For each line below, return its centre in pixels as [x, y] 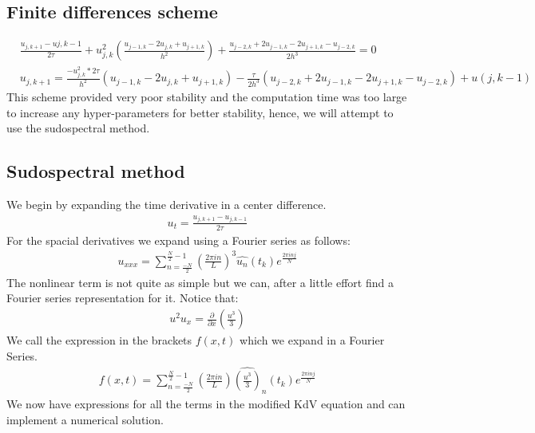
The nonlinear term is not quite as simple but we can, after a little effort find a [200, 282]
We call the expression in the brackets [99, 340]
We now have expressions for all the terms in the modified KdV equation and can [206, 404]
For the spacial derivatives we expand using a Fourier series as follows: [178, 240]
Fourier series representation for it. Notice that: [123, 298]
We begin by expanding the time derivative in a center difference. [166, 205]
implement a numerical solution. [85, 419]
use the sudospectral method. [78, 128]
